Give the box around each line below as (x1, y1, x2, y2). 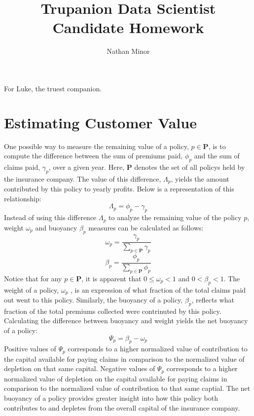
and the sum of (194, 151, 240, 161)
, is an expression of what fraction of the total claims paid (71, 284, 246, 295)
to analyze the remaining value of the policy (109, 212, 242, 223)
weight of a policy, (4, 284, 59, 295)
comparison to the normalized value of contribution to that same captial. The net (4, 383, 251, 393)
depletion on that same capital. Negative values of (4, 363, 155, 374)
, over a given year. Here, (48, 162, 125, 172)
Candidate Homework (52, 17, 204, 38)
